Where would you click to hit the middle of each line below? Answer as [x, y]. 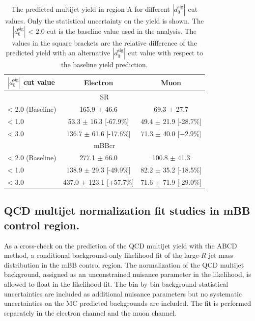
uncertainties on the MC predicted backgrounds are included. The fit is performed [127, 303]
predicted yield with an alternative [58, 53]
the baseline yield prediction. [104, 64]
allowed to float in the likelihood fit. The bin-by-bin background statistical [116, 284]
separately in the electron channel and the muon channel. [90, 312]
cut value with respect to [166, 53]
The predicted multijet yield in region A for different [91, 9]
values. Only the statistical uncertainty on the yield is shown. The [104, 21]
